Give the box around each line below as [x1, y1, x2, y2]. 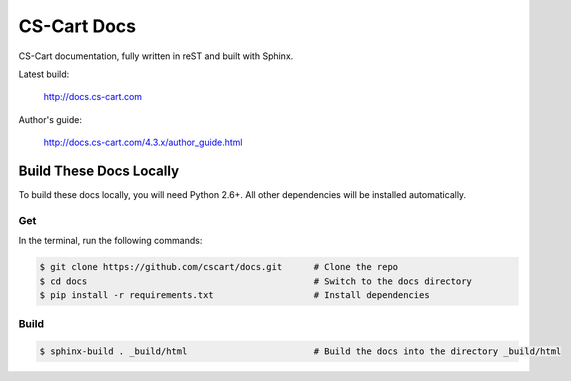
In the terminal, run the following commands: [18, 235, 203, 247]
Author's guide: [18, 113, 83, 125]
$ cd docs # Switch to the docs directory [39, 275, 472, 287]
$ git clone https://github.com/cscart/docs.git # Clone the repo [39, 261, 399, 273]
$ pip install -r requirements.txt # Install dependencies [39, 289, 430, 300]
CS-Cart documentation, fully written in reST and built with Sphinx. [18, 50, 294, 62]
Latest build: [18, 68, 70, 80]
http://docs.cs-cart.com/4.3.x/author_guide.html [43, 136, 244, 149]
